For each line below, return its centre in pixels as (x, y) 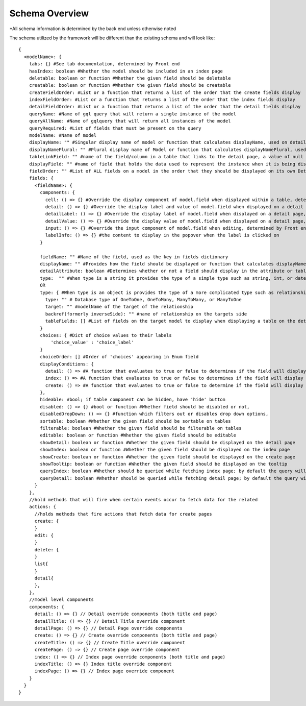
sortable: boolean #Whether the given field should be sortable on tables (135, 421)
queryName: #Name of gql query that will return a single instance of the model (133, 114)
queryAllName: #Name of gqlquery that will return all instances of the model (130, 121)
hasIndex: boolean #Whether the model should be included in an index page (126, 71)
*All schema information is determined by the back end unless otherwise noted (93, 29)
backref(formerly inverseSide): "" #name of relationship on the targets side (146, 314)
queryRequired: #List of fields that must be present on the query (115, 128)
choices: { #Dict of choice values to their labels (106, 335)
